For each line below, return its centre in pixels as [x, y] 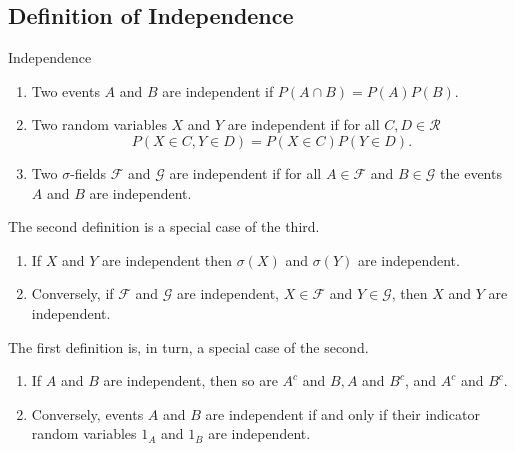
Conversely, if [72, 293]
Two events [65, 90]
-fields [88, 172]
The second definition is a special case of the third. [164, 226]
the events [471, 172]
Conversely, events [87, 413]
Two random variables [99, 124]
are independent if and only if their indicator [342, 413]
